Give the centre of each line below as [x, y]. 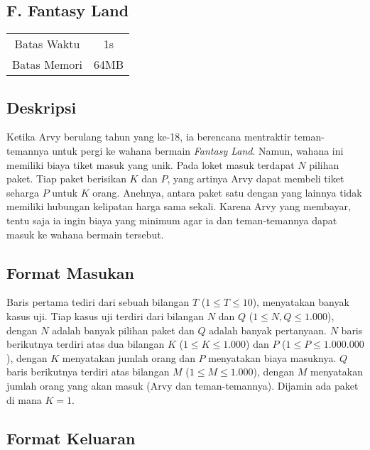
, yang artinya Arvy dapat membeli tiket [256, 179]
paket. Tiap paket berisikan [66, 179]
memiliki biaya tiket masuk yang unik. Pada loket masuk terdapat [151, 164]
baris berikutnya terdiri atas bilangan [88, 372]
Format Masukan [71, 272]
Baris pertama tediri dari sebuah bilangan [98, 302]
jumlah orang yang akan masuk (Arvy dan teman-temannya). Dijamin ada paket [183, 385]
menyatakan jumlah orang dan [129, 357]
